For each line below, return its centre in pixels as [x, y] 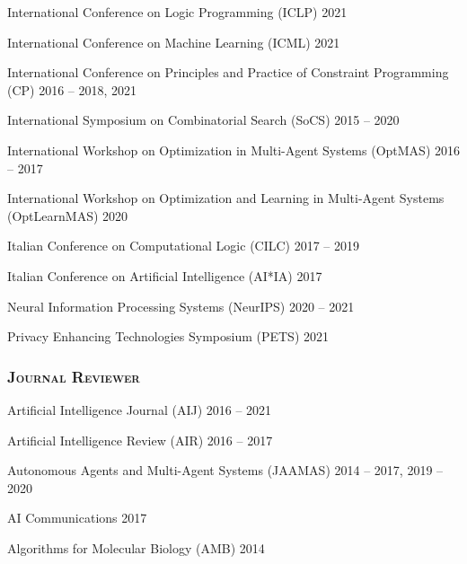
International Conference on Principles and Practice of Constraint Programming [228, 72]
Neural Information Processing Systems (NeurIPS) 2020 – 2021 [181, 306]
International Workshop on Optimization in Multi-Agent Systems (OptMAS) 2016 [233, 150]
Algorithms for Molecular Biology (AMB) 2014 [136, 547]
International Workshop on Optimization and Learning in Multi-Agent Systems [226, 198]
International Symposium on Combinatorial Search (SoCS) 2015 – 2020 [203, 120]
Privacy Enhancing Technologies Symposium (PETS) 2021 [168, 336]
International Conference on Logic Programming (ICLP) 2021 [177, 12]
